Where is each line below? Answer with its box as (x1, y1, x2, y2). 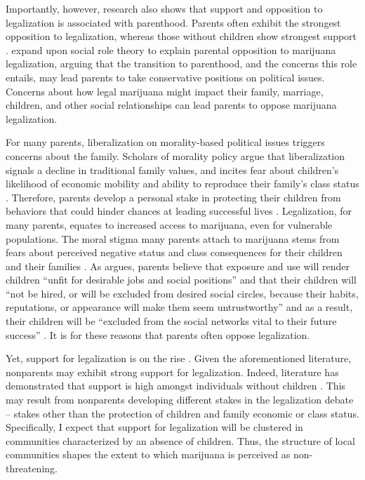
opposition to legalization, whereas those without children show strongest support (6, 29, 357, 44)
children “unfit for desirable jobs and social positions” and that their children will (6, 272, 357, 287)
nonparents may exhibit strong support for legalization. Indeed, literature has (6, 364, 339, 379)
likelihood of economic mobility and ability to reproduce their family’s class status (6, 176, 359, 191)
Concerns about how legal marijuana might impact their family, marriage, (6, 84, 324, 98)
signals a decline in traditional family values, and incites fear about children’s (6, 162, 339, 177)
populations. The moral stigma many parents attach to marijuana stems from (6, 231, 340, 246)
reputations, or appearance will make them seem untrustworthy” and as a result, (6, 300, 353, 314)
